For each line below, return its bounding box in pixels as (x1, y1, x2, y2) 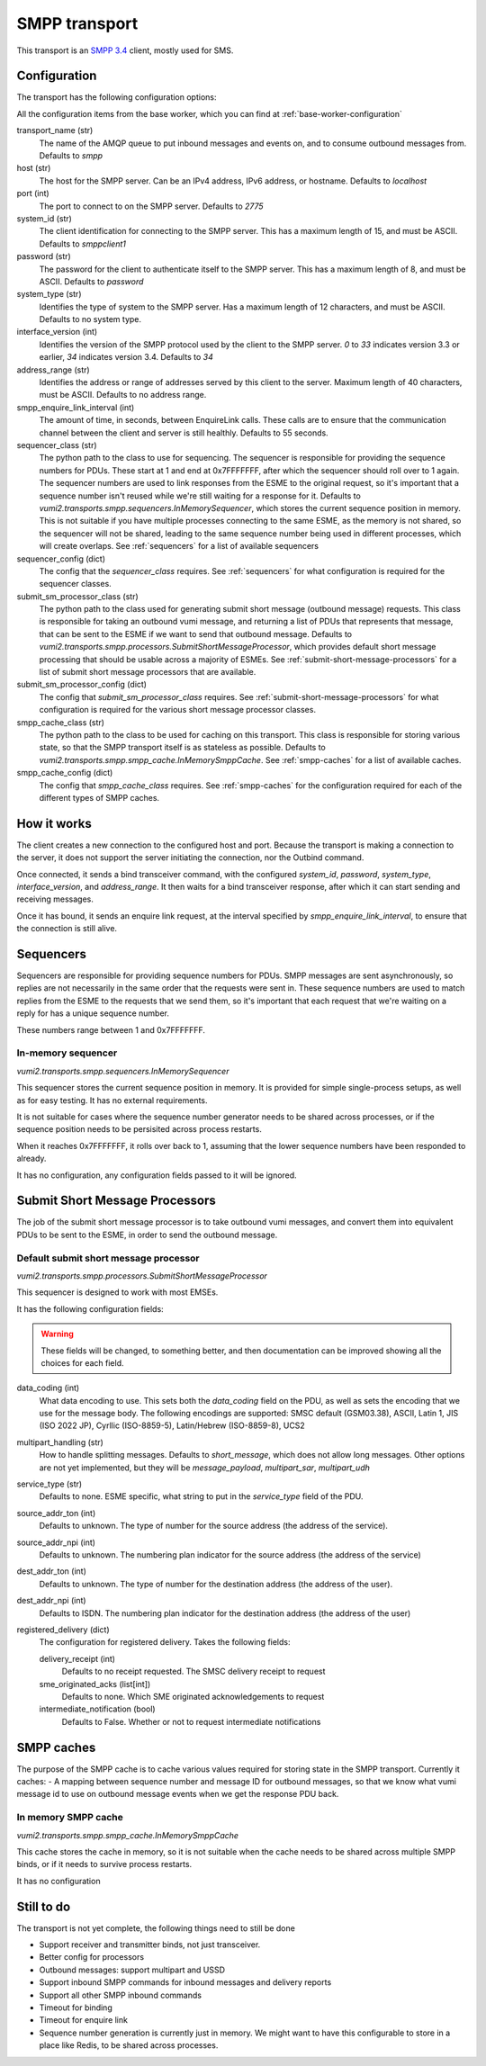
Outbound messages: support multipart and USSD (39, 1964, 225, 1975)
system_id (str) (16, 212, 72, 224)
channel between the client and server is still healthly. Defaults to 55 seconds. (39, 427, 328, 438)
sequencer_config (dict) (16, 553, 106, 564)
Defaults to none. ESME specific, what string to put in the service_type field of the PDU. (39, 1491, 364, 1502)
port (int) (16, 188, 49, 199)
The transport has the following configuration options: (16, 92, 217, 103)
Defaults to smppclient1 (39, 238, 126, 249)
